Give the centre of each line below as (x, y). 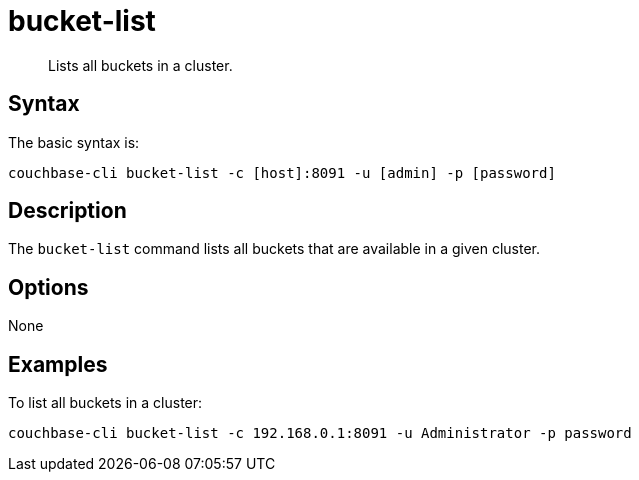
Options (48, 287)
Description (67, 211)
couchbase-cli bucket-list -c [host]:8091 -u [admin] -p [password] (282, 172)
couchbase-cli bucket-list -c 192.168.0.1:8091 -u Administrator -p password (320, 433)
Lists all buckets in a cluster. (140, 65)
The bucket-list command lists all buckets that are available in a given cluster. (274, 249)
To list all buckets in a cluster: (105, 403)
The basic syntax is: (74, 142)
